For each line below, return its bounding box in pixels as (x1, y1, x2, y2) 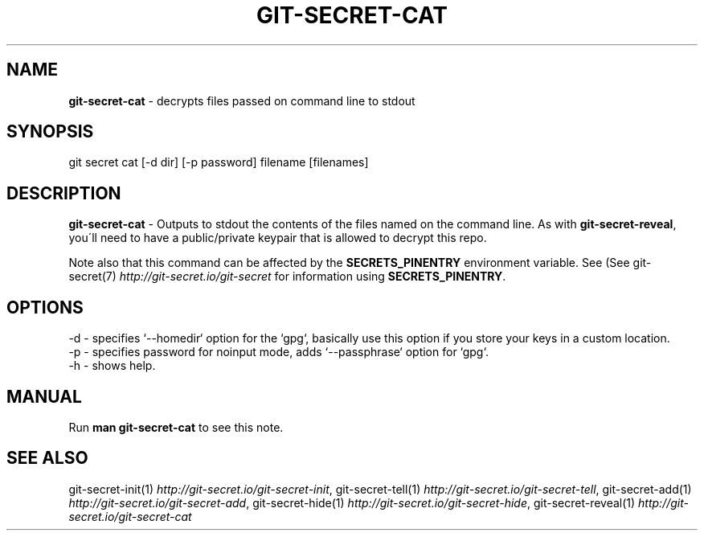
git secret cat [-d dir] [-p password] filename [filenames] (68, 155, 369, 170)
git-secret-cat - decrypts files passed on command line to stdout (68, 93, 415, 108)
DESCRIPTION (6, 182, 121, 203)
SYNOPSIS (6, 121, 94, 142)
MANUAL (6, 386, 82, 407)
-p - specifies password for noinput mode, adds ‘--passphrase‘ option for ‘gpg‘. (68, 345, 489, 359)
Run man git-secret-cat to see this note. (68, 420, 284, 434)
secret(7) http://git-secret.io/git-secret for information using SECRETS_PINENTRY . (68, 269, 506, 284)
